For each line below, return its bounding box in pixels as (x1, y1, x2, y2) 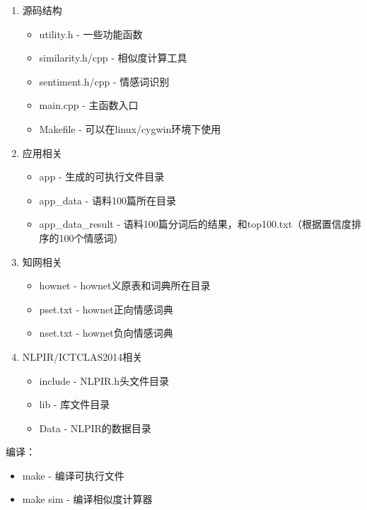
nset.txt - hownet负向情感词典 (39, 325, 173, 340)
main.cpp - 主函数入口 (39, 98, 139, 112)
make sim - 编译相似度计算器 (22, 492, 153, 506)
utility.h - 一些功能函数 (39, 26, 143, 41)
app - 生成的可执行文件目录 (39, 169, 165, 184)
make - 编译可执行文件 (22, 468, 124, 482)
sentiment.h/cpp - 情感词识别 (39, 74, 170, 88)
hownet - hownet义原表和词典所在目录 (39, 278, 211, 293)
